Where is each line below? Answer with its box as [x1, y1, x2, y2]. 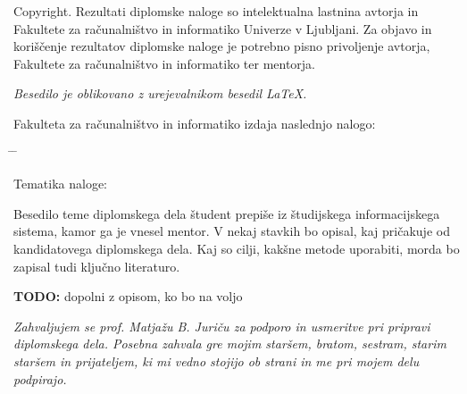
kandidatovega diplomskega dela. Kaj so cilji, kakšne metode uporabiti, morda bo [13, 239, 460, 257]
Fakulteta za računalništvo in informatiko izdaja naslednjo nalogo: [13, 113, 376, 132]
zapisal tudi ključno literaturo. [13, 256, 180, 275]
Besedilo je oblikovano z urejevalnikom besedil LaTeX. [13, 84, 307, 103]
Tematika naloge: [13, 174, 107, 193]
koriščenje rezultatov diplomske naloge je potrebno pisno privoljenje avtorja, [13, 37, 430, 55]
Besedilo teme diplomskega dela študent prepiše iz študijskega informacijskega [13, 204, 440, 222]
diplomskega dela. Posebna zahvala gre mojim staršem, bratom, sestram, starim [13, 334, 446, 353]
